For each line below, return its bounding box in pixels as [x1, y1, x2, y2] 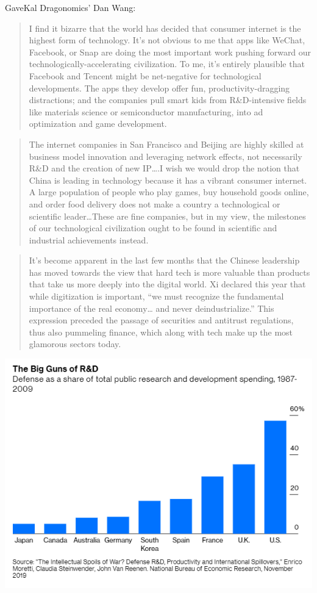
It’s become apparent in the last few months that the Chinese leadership [29, 254, 300, 267]
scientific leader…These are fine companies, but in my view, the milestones [29, 209, 306, 222]
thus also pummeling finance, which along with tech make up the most [29, 325, 293, 338]
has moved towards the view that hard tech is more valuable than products [29, 265, 310, 278]
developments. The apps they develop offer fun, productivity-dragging [29, 81, 290, 94]
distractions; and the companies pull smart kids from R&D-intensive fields [29, 93, 307, 106]
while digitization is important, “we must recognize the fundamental [29, 290, 284, 303]
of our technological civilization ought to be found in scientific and [29, 221, 277, 234]
